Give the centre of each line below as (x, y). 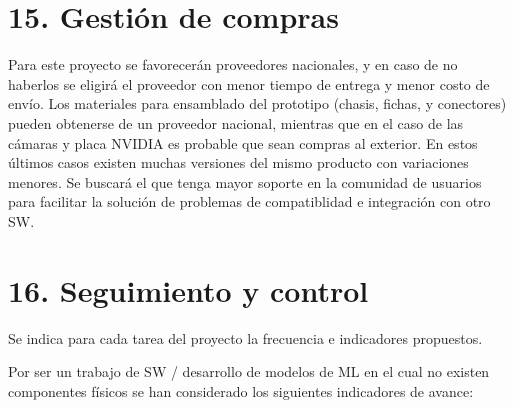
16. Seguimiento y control (188, 289)
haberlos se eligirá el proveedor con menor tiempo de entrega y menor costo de (249, 83)
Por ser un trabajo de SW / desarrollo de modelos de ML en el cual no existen (249, 371)
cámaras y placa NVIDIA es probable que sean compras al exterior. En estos (243, 142)
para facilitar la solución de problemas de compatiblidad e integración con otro (249, 201)
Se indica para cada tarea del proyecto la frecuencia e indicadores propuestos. (245, 337)
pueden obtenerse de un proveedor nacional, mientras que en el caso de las (236, 122)
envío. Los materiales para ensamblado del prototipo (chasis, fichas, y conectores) (257, 103)
